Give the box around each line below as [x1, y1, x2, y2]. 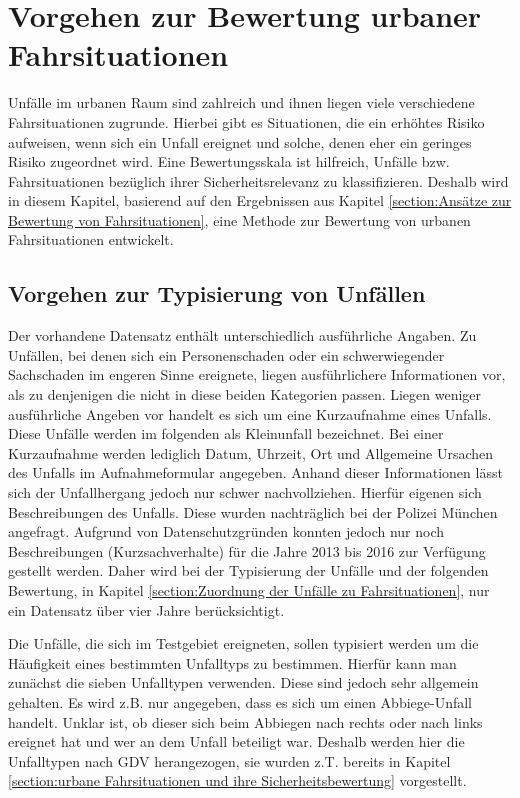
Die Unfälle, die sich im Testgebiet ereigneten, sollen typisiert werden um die [8, 633, 479, 654]
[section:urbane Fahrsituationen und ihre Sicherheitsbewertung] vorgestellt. [8, 770, 467, 791]
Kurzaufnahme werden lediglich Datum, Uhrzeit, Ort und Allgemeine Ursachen [8, 442, 494, 463]
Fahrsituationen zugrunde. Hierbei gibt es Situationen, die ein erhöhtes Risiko [8, 111, 485, 132]
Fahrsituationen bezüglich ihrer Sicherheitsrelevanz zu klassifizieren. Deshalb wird [8, 170, 509, 191]
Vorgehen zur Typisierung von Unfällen [8, 278, 426, 309]
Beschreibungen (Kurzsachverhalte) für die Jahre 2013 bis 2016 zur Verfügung [8, 540, 486, 561]
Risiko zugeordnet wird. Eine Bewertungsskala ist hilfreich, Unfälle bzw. [8, 151, 450, 172]
